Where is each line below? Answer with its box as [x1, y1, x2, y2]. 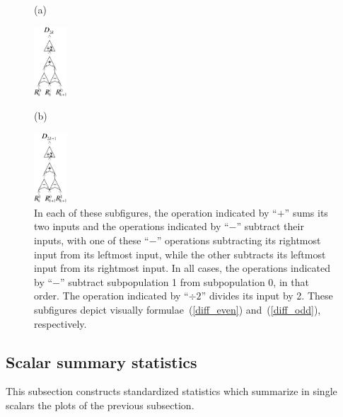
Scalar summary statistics [6, 350, 197, 372]
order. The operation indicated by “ [34, 288, 189, 303]
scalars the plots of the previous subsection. [6, 397, 194, 412]
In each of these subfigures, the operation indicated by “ [34, 205, 277, 219]
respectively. [34, 316, 87, 331]
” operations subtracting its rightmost [156, 232, 321, 247]
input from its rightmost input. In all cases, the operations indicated [34, 261, 330, 275]
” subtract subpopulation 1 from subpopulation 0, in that [59, 274, 309, 289]
